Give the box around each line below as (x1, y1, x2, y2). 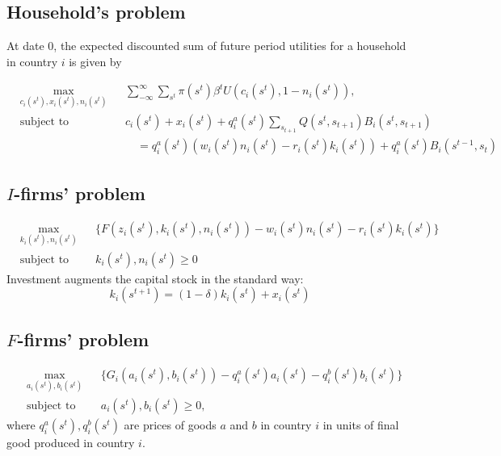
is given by (69, 52, 122, 69)
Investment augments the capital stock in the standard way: (6, 270, 304, 287)
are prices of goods (124, 416, 217, 433)
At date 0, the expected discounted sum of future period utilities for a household (6, 37, 406, 54)
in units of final (322, 416, 399, 433)
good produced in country (6, 433, 135, 450)
